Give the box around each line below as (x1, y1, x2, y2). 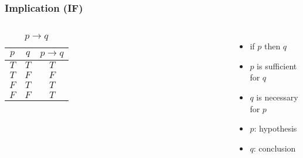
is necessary (256, 91, 298, 103)
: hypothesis (254, 122, 297, 135)
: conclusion (253, 142, 296, 154)
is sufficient (257, 59, 297, 72)
